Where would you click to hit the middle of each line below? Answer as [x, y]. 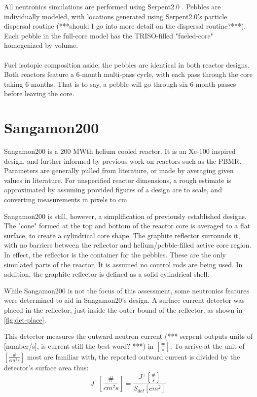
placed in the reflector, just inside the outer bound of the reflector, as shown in [123, 309]
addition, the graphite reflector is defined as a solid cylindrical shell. [107, 274]
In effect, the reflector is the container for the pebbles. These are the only [115, 254]
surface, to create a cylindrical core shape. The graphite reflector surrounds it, [122, 235]
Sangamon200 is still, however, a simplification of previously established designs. [125, 216]
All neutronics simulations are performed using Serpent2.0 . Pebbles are [112, 6]
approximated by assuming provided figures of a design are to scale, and [113, 190]
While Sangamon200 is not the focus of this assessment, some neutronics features [127, 290]
